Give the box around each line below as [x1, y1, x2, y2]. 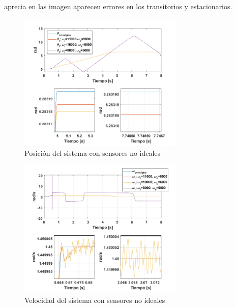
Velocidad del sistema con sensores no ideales [24, 294, 165, 305]
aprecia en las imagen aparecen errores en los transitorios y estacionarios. [4, 1, 232, 11]
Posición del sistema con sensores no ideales [24, 148, 161, 158]
